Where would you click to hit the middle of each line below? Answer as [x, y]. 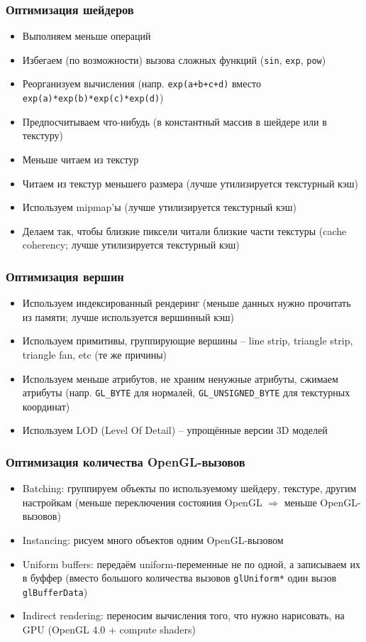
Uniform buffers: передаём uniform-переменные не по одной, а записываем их [191, 564]
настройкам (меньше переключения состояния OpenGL [142, 502]
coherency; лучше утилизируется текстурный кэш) [131, 245]
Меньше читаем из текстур [81, 159]
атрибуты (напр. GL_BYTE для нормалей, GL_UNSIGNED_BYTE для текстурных [186, 392]
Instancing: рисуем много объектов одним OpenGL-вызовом [153, 539]
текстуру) [43, 135]
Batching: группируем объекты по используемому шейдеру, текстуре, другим [189, 488]
